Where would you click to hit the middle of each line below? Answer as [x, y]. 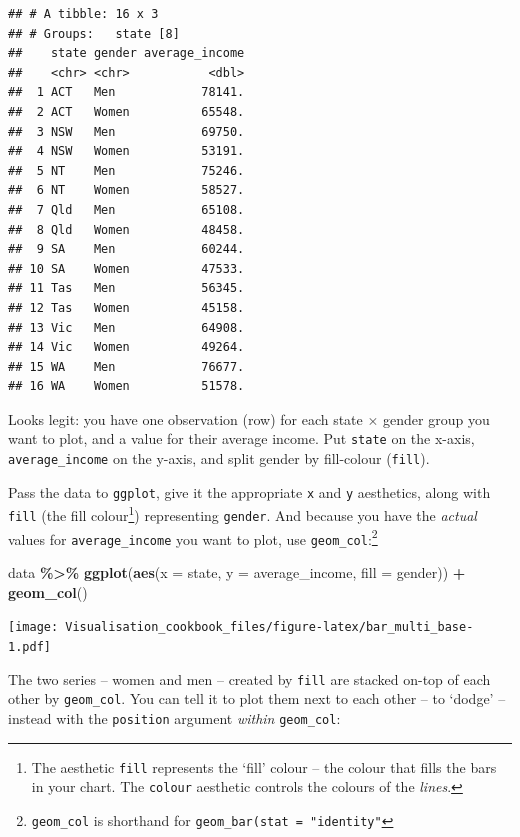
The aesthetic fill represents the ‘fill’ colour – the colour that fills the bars [264, 766]
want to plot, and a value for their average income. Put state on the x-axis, [241, 438]
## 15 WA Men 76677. [126, 366]
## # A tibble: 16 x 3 [83, 14]
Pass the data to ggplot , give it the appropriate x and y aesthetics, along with [249, 491]
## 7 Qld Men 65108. [126, 209]
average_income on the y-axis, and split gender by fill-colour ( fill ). [219, 458]
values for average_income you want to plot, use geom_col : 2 [193, 537]
